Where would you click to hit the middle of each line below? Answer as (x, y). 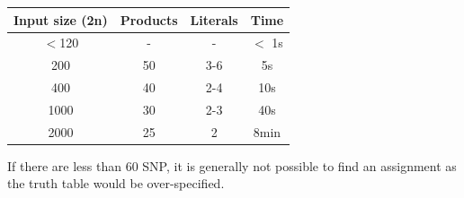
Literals (214, 19)
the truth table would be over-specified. (116, 183)
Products (149, 19)
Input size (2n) (61, 19)
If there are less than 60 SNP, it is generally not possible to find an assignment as (232, 165)
